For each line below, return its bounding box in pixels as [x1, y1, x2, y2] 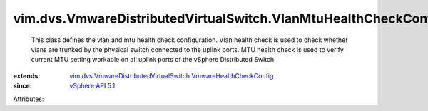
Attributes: [13, 95, 44, 103]
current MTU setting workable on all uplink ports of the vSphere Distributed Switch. [31, 55, 276, 64]
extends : [13, 71, 41, 80]
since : [13, 82, 32, 90]
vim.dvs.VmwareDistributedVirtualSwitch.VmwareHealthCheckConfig [69, 71, 274, 80]
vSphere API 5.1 [69, 82, 116, 90]
